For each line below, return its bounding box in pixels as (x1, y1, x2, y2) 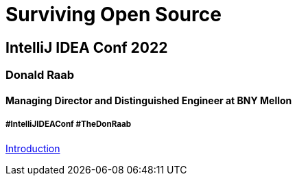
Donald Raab (5, 68, 75, 82)
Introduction (5, 142, 60, 154)
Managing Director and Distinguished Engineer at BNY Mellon (5, 94, 292, 106)
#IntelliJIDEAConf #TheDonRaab (5, 119, 132, 130)
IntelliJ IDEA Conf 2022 (5, 38, 168, 56)
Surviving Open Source (5, 3, 222, 26)
